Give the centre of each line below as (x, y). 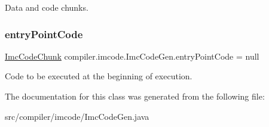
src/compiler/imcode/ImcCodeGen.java (77, 116)
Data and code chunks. (47, 7)
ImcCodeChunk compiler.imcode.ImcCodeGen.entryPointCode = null (132, 56)
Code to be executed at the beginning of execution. (99, 76)
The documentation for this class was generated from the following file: (135, 96)
